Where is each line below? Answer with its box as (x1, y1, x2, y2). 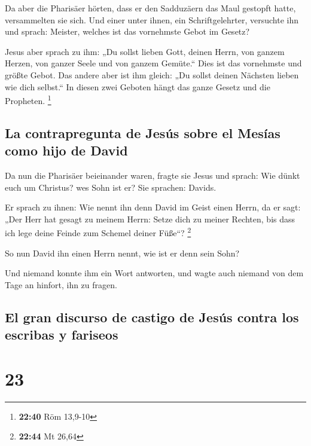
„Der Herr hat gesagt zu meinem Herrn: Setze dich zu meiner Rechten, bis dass (5, 212, 295, 225)
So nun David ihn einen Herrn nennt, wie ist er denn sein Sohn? (5, 246, 240, 259)
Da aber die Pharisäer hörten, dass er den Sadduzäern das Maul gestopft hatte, (5, 2, 296, 14)
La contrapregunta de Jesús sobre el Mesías (5, 123, 280, 142)
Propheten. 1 (5, 93, 51, 106)
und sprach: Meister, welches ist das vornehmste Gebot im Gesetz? (5, 25, 250, 38)
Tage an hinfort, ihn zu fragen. (5, 278, 117, 291)
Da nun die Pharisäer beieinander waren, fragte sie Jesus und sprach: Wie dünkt (5, 169, 300, 181)
